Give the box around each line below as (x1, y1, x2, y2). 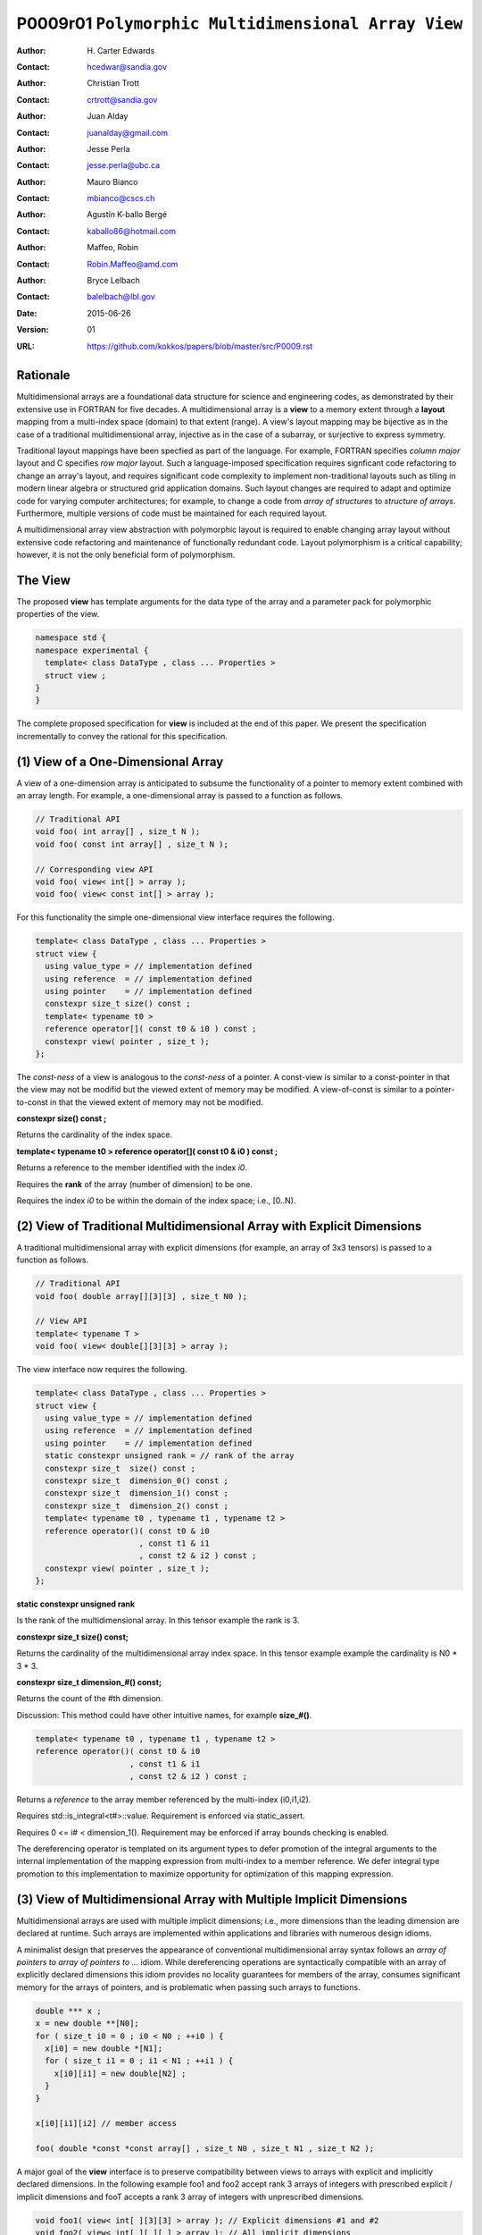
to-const (16, 1096, 48, 1108)
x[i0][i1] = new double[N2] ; (54, 2068, 187, 2079)
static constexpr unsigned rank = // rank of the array (45, 1451, 295, 1461)
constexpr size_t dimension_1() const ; (45, 1489, 229, 1498)
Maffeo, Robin (87, 242, 138, 253)
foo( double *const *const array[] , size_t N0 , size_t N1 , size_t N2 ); (35, 2144, 375, 2154)
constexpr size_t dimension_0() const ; (45, 1475, 229, 1486)
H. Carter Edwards (87, 45, 155, 55)
